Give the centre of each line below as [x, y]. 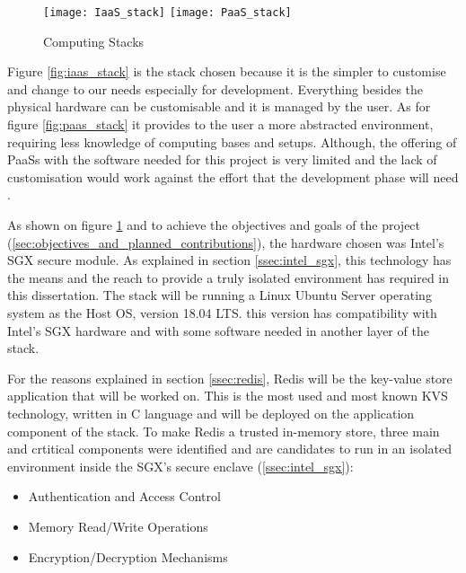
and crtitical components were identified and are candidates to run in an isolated [230, 449]
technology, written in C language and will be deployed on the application [211, 413]
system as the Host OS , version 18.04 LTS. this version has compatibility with [222, 312]
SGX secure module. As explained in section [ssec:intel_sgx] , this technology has [229, 260]
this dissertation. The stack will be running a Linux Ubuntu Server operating [220, 295]
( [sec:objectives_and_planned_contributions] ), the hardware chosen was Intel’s [226, 242]
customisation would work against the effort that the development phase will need [233, 176]
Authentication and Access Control [124, 496]
